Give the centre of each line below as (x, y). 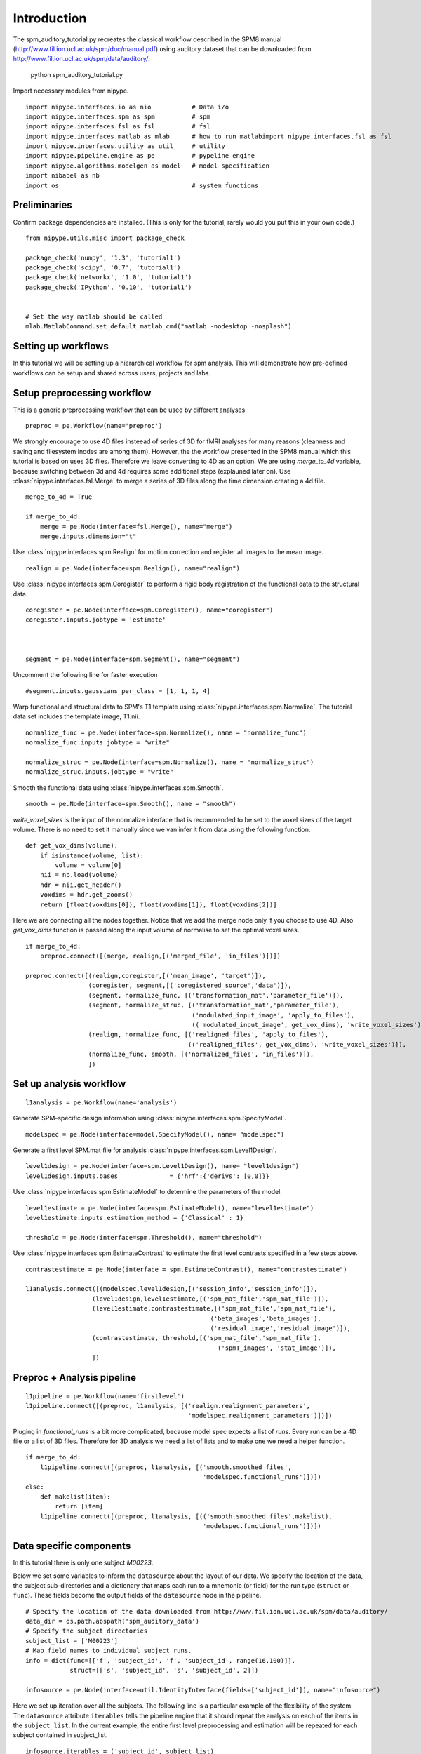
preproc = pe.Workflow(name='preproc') (94, 426)
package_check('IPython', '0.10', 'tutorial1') (109, 287)
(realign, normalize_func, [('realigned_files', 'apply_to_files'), (208, 1035)
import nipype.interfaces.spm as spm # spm (118, 116)
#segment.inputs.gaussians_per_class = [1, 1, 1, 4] (118, 691)
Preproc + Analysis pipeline (75, 1378)
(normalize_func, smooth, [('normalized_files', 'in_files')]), (201, 1055)
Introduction (50, 18)
